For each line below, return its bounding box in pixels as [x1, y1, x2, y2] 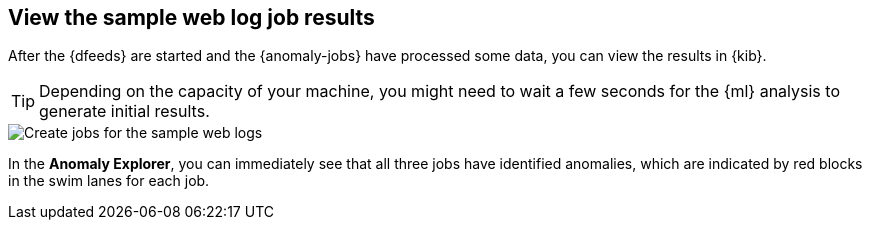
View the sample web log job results [8, 5, 375, 30]
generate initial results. [39, 101, 210, 122]
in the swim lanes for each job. [8, 172, 210, 190]
